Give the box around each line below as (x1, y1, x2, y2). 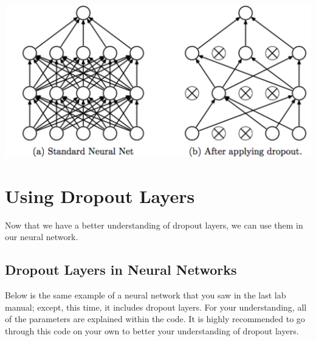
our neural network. (5, 230, 78, 243)
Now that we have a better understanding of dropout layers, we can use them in (5, 218, 303, 231)
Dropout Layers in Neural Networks (5, 260, 237, 279)
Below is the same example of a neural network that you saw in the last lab (5, 289, 286, 301)
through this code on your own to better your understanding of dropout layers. (5, 324, 299, 337)
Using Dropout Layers (5, 183, 195, 208)
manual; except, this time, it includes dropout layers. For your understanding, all (5, 300, 307, 313)
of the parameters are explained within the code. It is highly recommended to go (5, 312, 305, 325)
